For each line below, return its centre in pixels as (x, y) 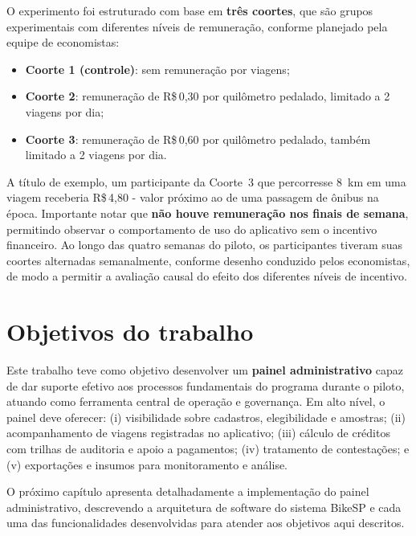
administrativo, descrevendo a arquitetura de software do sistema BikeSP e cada (204, 507)
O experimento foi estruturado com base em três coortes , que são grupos (190, 10)
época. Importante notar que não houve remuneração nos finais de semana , (208, 213)
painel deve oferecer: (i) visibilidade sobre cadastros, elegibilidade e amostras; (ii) (206, 417)
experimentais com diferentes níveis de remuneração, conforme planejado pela (197, 26)
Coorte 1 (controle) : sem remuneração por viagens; (157, 69)
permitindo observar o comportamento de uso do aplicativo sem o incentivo (192, 229)
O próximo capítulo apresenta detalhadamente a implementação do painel (188, 491)
